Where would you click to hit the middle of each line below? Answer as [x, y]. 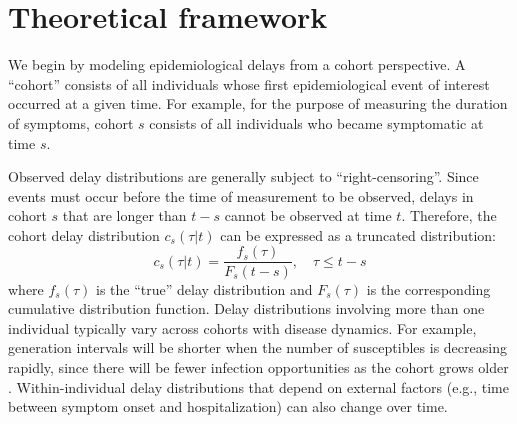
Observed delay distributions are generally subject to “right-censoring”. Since [243, 176]
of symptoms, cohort [71, 122]
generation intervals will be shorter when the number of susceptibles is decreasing [257, 347]
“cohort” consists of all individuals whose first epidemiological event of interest [249, 83]
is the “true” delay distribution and [204, 288]
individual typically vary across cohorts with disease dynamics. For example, [242, 327]
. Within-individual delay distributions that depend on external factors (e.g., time [258, 386]
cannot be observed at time [308, 215]
